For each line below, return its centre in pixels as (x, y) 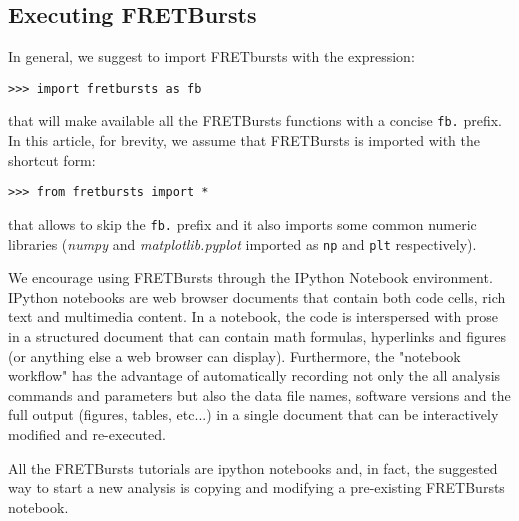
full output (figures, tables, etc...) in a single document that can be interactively (253, 414)
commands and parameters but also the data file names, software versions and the (259, 394)
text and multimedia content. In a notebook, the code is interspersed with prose (253, 316)
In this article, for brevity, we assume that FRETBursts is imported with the (244, 140)
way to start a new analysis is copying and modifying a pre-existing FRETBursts (256, 487)
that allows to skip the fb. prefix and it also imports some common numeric (242, 223)
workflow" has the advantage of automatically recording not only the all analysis (254, 375)
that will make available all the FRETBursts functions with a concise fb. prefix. (255, 120)
